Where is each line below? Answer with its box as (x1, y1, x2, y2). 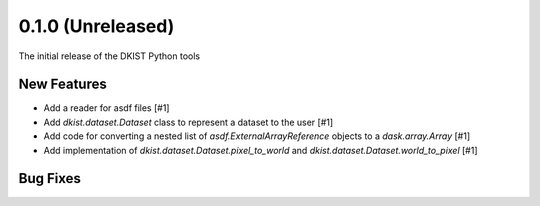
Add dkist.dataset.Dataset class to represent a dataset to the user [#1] (43, 116, 334, 128)
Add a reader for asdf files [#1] (43, 102, 170, 114)
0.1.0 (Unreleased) (18, 15, 175, 37)
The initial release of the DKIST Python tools (18, 50, 200, 62)
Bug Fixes (18, 170, 82, 187)
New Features (18, 76, 107, 93)
